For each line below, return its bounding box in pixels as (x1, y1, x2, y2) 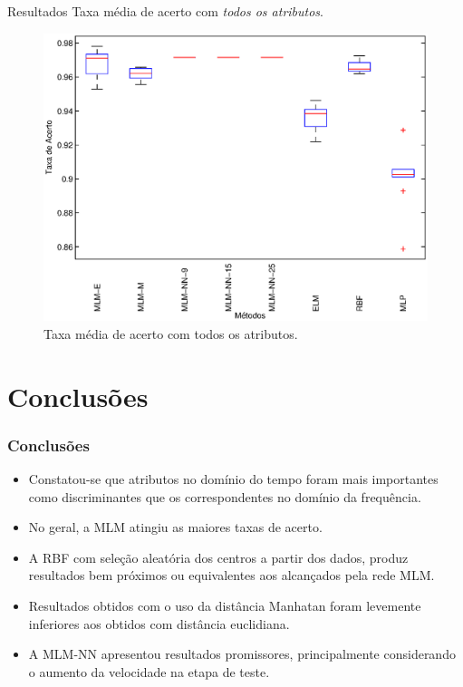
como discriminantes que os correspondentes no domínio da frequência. (28, 487, 421, 506)
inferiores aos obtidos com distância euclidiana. (28, 614, 290, 633)
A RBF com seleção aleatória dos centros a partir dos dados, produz (28, 547, 409, 566)
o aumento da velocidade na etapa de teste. (28, 662, 270, 681)
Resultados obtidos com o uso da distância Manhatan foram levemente (28, 595, 421, 614)
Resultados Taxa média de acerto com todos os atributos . (7, 2, 324, 20)
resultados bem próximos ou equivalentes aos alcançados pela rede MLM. (28, 566, 435, 585)
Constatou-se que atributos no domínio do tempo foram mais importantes (28, 469, 439, 488)
